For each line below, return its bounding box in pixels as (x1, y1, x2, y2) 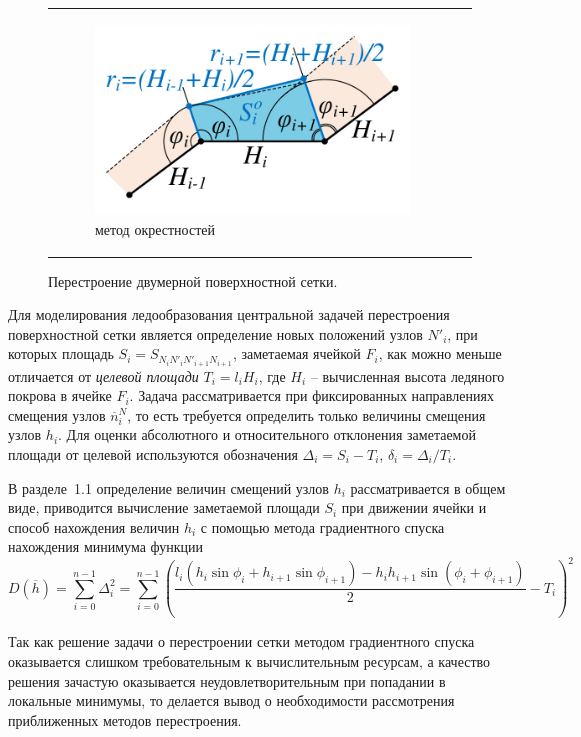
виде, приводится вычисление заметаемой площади (8, 497, 320, 518)
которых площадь (8, 343, 114, 364)
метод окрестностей (95, 218, 215, 239)
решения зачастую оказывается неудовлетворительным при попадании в (8, 670, 446, 691)
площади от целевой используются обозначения (8, 443, 298, 464)
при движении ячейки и (341, 497, 487, 518)
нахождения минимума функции (8, 536, 204, 557)
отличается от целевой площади (8, 365, 199, 386)
